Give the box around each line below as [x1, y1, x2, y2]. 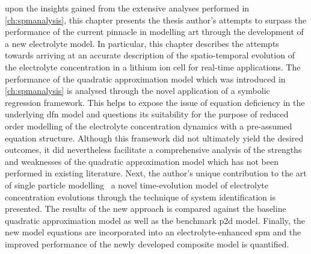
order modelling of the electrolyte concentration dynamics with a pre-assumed [5, 119, 292, 132]
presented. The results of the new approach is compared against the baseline [5, 202, 286, 215]
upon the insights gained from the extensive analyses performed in [5, 2, 250, 14]
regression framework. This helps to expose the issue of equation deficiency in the [5, 96, 305, 108]
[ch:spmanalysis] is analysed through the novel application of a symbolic [5, 84, 270, 97]
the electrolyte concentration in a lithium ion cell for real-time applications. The [5, 60, 301, 73]
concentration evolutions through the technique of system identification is [5, 190, 276, 203]
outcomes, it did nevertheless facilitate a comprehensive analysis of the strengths [5, 143, 302, 156]
